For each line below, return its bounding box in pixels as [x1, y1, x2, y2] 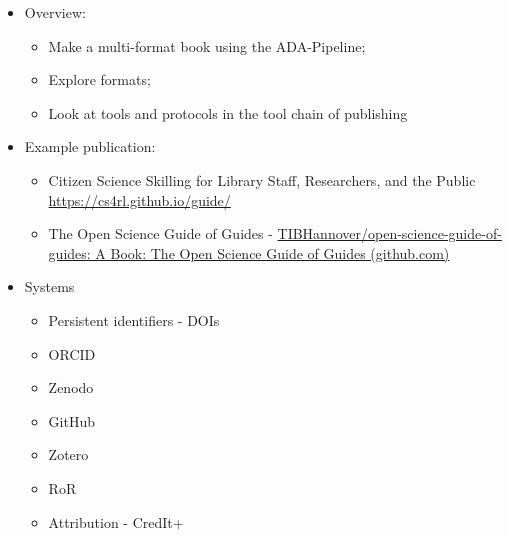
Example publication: [24, 136, 156, 157]
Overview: [24, 2, 86, 22]
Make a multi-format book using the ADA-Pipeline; [48, 35, 366, 56]
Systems [24, 276, 75, 297]
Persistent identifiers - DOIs [48, 309, 220, 330]
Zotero [48, 444, 89, 465]
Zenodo [48, 377, 94, 398]
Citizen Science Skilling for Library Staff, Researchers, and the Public [48, 169, 476, 190]
